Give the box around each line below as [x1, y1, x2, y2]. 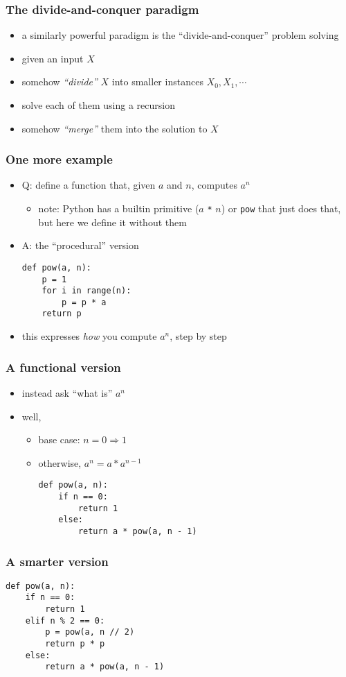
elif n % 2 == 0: [25, 615, 105, 626]
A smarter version [6, 552, 109, 569]
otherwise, [38, 455, 82, 470]
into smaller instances [111, 74, 203, 89]
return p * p [45, 639, 105, 649]
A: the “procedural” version [21, 238, 139, 252]
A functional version [6, 358, 121, 375]
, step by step [170, 329, 227, 343]
